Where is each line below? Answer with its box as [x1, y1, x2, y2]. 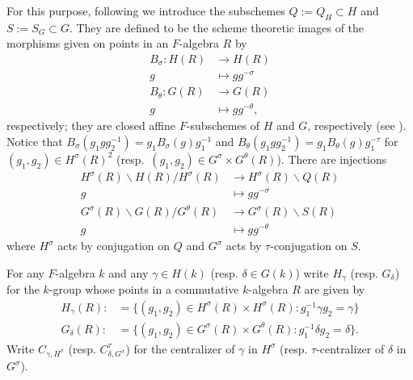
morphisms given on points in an [6, 35, 169, 52]
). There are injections [276, 150, 387, 167]
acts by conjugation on [57, 237, 171, 254]
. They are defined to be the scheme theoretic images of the [69, 19, 365, 35]
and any [108, 264, 149, 281]
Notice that [6, 132, 63, 149]
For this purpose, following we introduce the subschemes [6, 2, 285, 19]
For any [6, 264, 44, 281]
